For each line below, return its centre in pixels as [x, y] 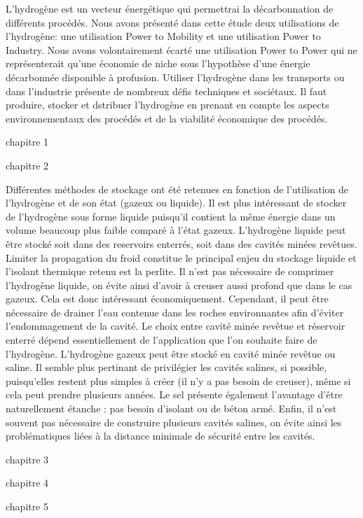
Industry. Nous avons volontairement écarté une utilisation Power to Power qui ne [181, 49]
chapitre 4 [27, 483]
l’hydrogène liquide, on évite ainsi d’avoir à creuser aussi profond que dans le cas [179, 285]
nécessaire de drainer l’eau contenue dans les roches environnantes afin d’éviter [175, 312]
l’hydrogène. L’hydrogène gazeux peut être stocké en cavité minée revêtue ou [171, 353]
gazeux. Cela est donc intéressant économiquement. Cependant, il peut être [167, 299]
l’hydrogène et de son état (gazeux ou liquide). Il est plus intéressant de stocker [176, 203]
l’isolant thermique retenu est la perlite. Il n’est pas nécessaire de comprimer [170, 271]
